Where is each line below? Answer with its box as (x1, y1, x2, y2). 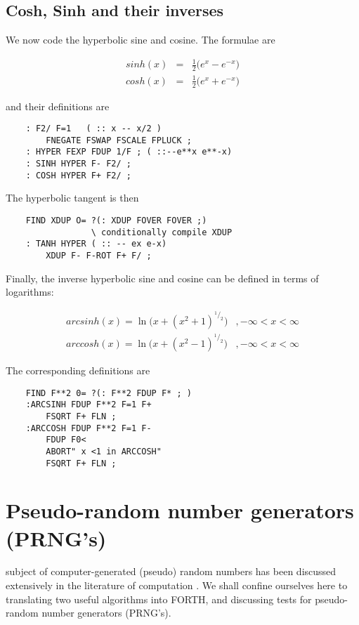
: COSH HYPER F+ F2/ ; (25, 170, 131, 180)
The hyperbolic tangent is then (6, 190, 139, 205)
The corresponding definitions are (6, 362, 150, 377)
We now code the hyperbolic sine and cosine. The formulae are (6, 32, 275, 47)
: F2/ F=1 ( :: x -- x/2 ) (25, 124, 162, 134)
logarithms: (6, 284, 54, 299)
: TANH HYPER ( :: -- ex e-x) (25, 239, 167, 249)
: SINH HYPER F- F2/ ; (25, 159, 131, 169)
